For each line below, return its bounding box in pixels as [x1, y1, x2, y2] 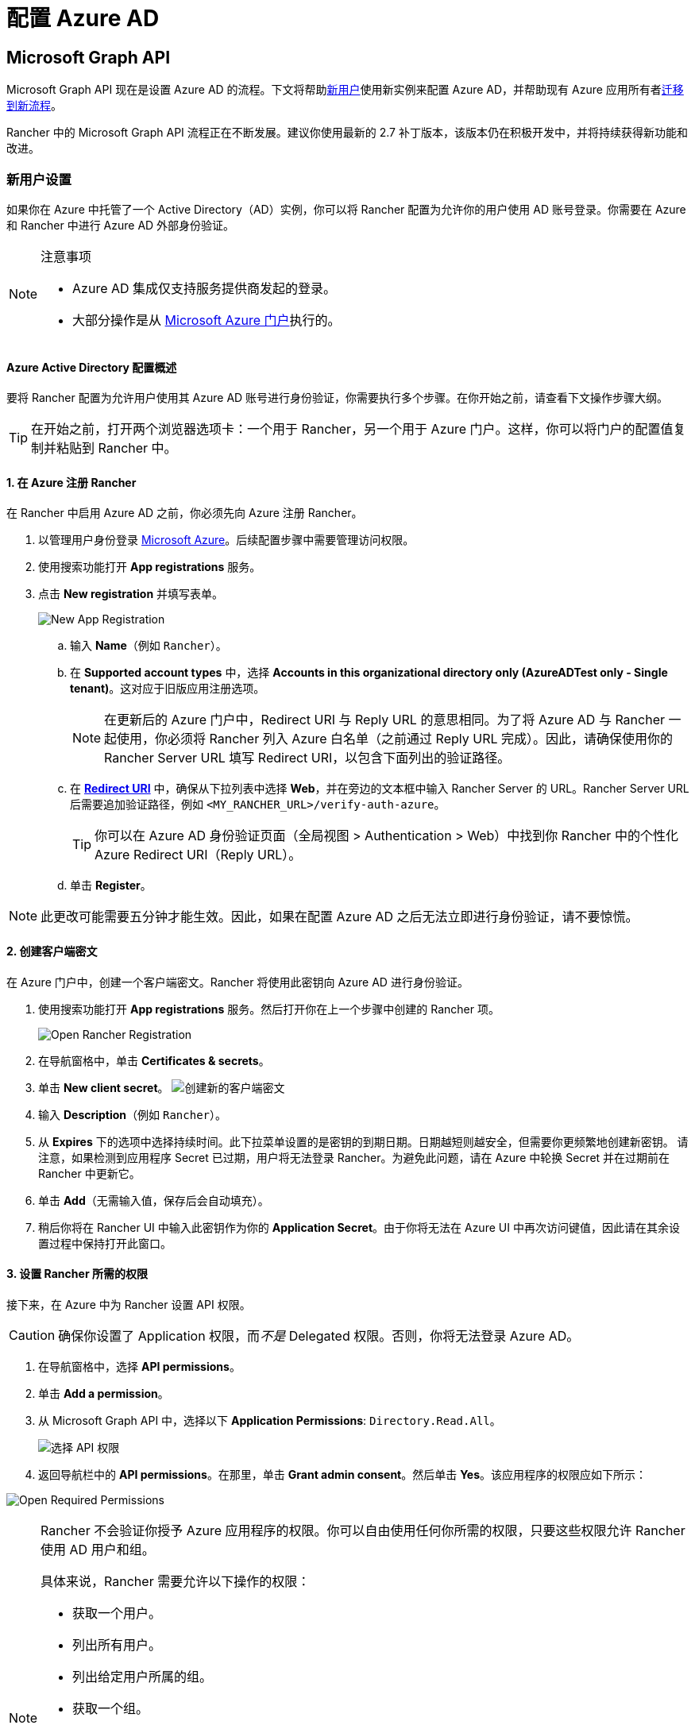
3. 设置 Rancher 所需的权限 [6, 1267, 148, 1281]
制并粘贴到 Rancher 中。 [31, 440, 177, 457]
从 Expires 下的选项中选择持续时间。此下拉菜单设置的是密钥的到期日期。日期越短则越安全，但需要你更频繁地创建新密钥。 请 [38, 1134, 689, 1148]
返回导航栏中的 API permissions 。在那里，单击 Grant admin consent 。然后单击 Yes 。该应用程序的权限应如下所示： [38, 1467, 647, 1481]
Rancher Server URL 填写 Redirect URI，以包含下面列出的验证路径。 [104, 750, 511, 766]
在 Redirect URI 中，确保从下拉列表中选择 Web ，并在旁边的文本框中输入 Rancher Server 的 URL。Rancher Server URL [70, 782, 689, 796]
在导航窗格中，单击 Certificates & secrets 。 [38, 1053, 270, 1067]
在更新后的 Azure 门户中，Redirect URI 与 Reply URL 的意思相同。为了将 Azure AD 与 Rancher [104, 712, 666, 728]
